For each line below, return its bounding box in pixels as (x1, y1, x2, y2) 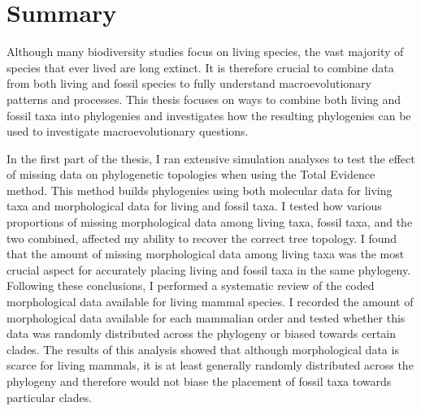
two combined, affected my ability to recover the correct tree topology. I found (7, 229, 397, 246)
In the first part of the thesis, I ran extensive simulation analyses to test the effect (7, 149, 415, 167)
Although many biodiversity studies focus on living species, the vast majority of (7, 43, 404, 60)
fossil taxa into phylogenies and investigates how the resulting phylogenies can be (7, 106, 411, 123)
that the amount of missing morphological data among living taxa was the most (7, 245, 405, 262)
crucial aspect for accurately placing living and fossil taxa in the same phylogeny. (7, 261, 411, 278)
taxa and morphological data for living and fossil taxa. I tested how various (7, 197, 382, 214)
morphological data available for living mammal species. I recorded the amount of (7, 293, 414, 310)
